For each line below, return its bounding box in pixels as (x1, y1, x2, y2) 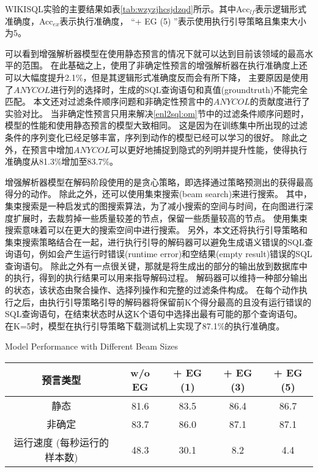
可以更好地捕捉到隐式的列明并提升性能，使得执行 (110, 143, 308, 155)
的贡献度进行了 (250, 95, 310, 108)
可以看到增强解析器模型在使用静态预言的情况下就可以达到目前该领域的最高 (5, 47, 305, 59)
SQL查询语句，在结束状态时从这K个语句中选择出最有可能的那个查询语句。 (5, 307, 303, 320)
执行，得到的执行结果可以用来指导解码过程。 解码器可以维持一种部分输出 (13, 271, 308, 284)
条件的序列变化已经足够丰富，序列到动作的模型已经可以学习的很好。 (5, 130, 279, 143)
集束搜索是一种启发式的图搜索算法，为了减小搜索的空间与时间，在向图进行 (5, 199, 305, 212)
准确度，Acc (5, 14, 53, 27)
